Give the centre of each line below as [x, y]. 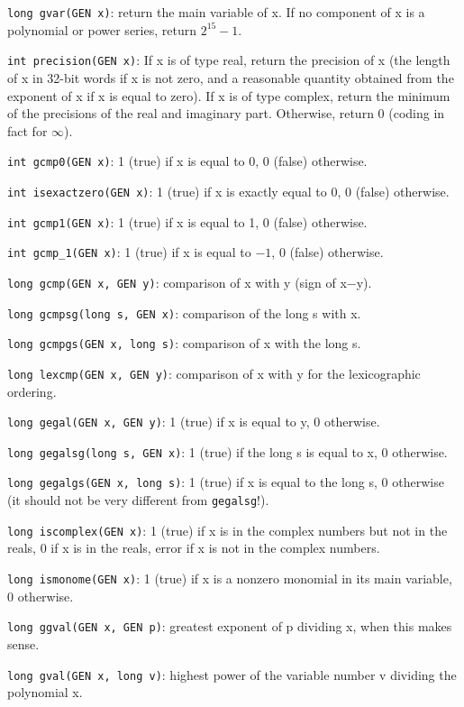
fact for [27, 130]
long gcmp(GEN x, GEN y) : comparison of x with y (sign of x [177, 282]
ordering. [32, 391]
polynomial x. [45, 692]
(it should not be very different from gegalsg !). [138, 500]
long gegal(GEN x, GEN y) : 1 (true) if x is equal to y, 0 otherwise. [194, 422]
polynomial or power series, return [102, 29]
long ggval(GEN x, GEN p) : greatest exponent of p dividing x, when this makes [230, 626]
